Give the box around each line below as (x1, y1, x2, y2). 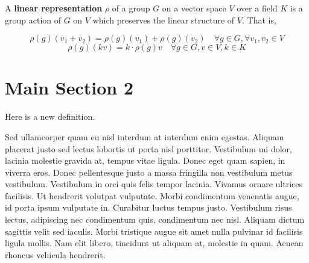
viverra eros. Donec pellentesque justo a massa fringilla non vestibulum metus (5, 166, 293, 178)
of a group (112, 2, 150, 14)
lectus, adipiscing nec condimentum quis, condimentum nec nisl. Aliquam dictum (5, 213, 305, 226)
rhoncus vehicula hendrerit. (5, 248, 106, 261)
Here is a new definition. (5, 110, 95, 123)
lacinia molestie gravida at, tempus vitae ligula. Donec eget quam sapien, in (5, 154, 285, 167)
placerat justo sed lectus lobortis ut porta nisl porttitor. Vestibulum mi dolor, (5, 142, 292, 155)
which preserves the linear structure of (92, 13, 235, 26)
